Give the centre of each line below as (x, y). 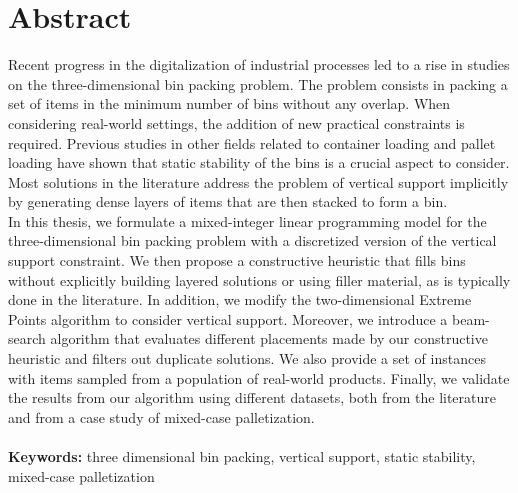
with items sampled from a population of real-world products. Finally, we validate (259, 377)
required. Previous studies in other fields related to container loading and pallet (252, 142)
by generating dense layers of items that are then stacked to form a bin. (228, 201)
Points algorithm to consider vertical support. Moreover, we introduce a (228, 318)
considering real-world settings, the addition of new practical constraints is (236, 122)
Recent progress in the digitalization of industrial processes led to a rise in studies (259, 64)
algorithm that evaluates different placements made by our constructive (269, 338)
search (27, 338)
